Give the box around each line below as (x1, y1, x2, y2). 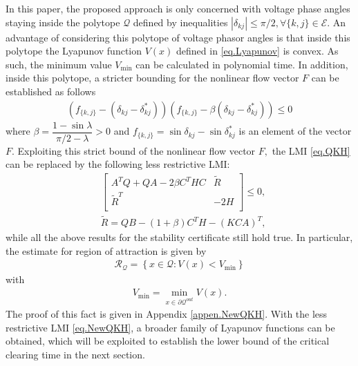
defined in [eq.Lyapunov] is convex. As (176, 44, 339, 58)
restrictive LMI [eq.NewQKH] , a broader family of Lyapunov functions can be (6, 320, 335, 334)
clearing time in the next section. (6, 347, 145, 362)
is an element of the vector (238, 124, 352, 138)
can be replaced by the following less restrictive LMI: (6, 157, 230, 171)
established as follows (6, 84, 96, 98)
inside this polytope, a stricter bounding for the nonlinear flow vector (6, 70, 299, 85)
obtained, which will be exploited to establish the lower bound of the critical (6, 334, 330, 348)
